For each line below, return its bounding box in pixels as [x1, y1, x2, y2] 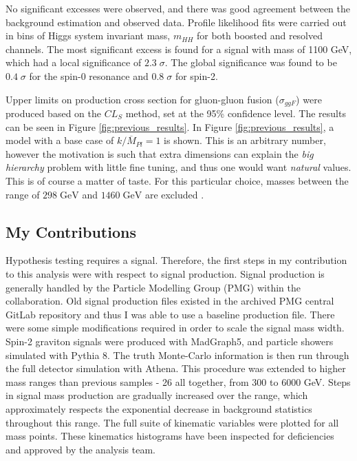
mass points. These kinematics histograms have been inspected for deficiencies [6, 429, 334, 443]
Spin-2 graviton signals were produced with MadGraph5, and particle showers [6, 334, 334, 348]
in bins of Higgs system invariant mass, [6, 28, 171, 43]
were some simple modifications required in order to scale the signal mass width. [6, 320, 345, 335]
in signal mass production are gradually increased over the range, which [6, 388, 308, 402]
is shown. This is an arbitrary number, [164, 133, 326, 147]
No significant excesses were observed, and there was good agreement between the [6, 1, 351, 15]
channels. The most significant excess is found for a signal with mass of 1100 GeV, [6, 41, 352, 56]
